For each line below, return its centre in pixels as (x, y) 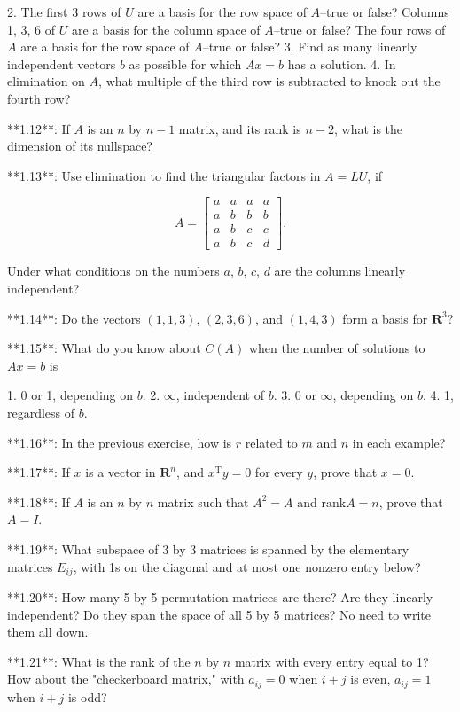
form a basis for (385, 318)
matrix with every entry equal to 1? (331, 661)
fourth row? (39, 98)
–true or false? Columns (385, 12)
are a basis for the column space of (166, 29)
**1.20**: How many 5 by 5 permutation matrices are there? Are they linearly (220, 597)
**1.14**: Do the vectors (74, 318)
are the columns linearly (340, 271)
